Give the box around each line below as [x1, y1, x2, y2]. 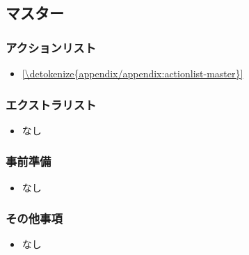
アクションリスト [6, 38, 97, 56]
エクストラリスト [6, 95, 97, 113]
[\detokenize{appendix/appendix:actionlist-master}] [22, 66, 243, 80]
